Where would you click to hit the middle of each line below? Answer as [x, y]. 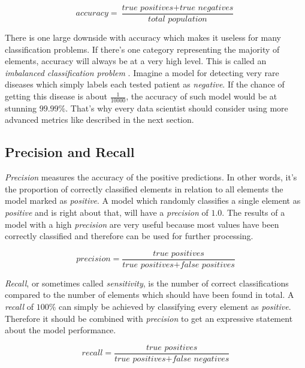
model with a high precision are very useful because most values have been [142, 224]
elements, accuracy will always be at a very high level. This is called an [136, 61]
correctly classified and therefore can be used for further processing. [129, 236]
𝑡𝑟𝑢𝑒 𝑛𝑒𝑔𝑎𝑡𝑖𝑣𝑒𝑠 [207, 8]
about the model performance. [61, 330]
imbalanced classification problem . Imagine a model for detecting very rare [142, 72]
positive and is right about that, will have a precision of [107, 212]
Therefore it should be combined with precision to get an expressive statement [149, 318]
